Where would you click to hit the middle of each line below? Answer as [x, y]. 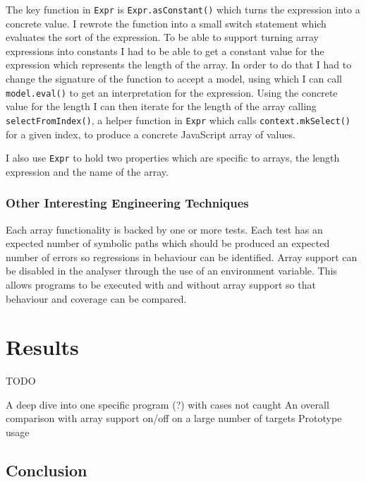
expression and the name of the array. [87, 171]
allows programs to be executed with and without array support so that [161, 284]
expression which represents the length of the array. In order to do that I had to [179, 65]
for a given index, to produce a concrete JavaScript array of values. [151, 134]
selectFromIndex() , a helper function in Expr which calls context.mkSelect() [178, 120]
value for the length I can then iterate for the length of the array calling [161, 106]
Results [42, 347]
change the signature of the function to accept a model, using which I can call [174, 79]
